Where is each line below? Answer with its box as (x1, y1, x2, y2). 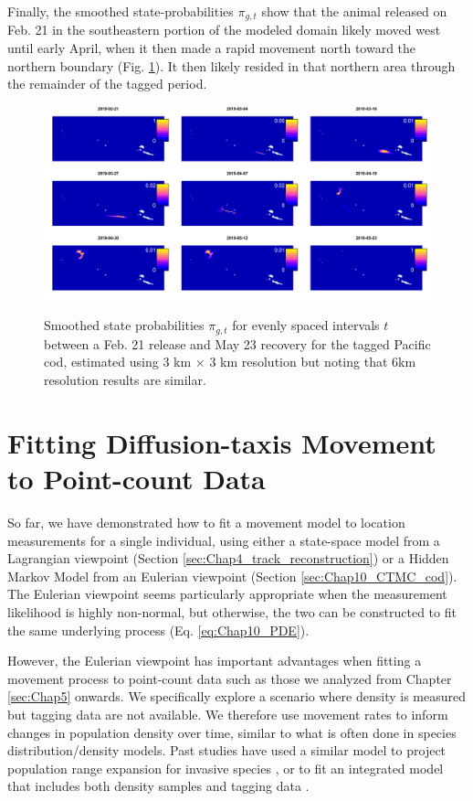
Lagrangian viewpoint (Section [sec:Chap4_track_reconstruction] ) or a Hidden (7, 549, 449, 568)
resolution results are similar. (44, 370, 206, 390)
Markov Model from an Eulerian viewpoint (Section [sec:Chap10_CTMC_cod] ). (7, 566, 457, 585)
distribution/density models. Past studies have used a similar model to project (7, 741, 447, 760)
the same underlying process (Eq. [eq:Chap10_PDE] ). (7, 620, 310, 639)
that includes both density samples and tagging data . (7, 776, 310, 796)
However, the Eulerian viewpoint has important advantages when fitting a (7, 651, 422, 670)
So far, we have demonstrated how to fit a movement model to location (7, 512, 405, 531)
